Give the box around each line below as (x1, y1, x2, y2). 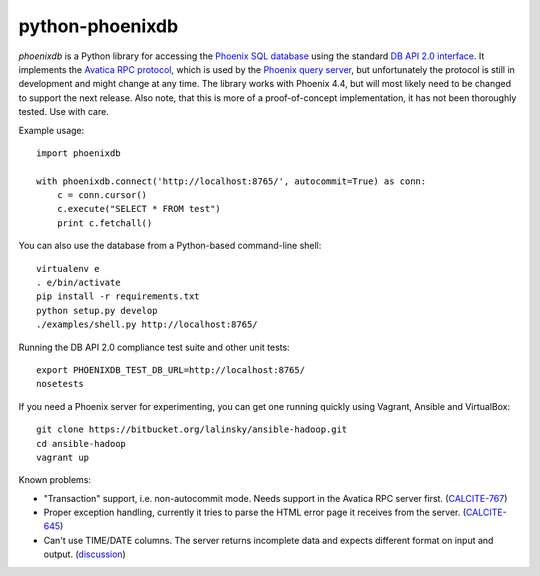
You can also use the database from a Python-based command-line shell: (18, 240, 322, 252)
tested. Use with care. (18, 106, 109, 118)
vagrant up (36, 451, 90, 463)
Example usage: (18, 124, 85, 136)
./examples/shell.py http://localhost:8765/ (36, 319, 259, 330)
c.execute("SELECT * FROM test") (56, 203, 222, 215)
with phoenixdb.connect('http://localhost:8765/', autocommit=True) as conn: (36, 175, 427, 187)
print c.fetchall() (56, 217, 153, 229)
